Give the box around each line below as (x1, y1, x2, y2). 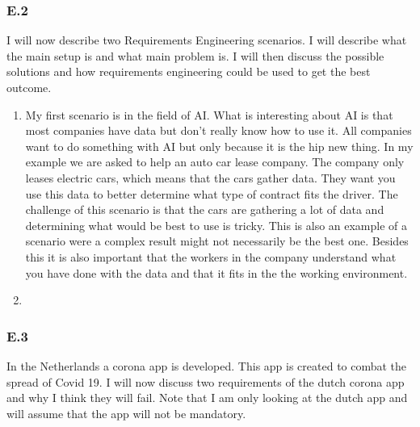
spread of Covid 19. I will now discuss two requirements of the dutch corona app (6, 373, 405, 390)
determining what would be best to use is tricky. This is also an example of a (25, 216, 408, 233)
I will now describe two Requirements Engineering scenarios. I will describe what (6, 31, 407, 48)
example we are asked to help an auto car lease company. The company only (25, 153, 405, 170)
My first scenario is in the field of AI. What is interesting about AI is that (25, 106, 393, 123)
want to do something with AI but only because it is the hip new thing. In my (25, 137, 414, 154)
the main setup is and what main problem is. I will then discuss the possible (6, 47, 384, 64)
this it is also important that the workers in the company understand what (25, 248, 397, 265)
